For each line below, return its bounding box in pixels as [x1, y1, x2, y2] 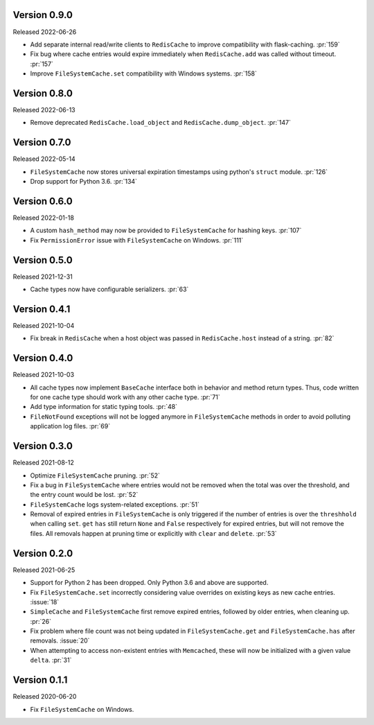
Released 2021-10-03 [12, 371, 75, 379]
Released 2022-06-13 [12, 105, 75, 114]
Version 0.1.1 [12, 674, 68, 686]
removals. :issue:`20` [30, 636, 90, 645]
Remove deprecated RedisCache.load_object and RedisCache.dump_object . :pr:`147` [30, 119, 291, 127]
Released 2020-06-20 [12, 692, 77, 701]
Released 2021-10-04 [12, 321, 75, 329]
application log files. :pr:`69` [30, 422, 111, 430]
